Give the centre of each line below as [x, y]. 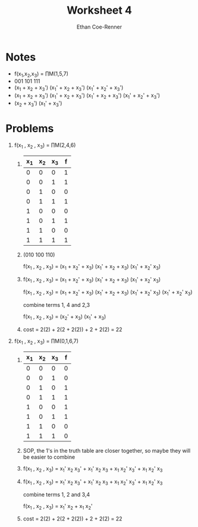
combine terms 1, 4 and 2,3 [56, 305]
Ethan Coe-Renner [99, 27]
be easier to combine [49, 457]
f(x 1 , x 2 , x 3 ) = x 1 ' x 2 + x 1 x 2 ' [58, 506]
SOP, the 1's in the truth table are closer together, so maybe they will [107, 450]
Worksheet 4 [99, 10]
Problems [30, 129]
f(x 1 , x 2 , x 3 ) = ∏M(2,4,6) [45, 145]
